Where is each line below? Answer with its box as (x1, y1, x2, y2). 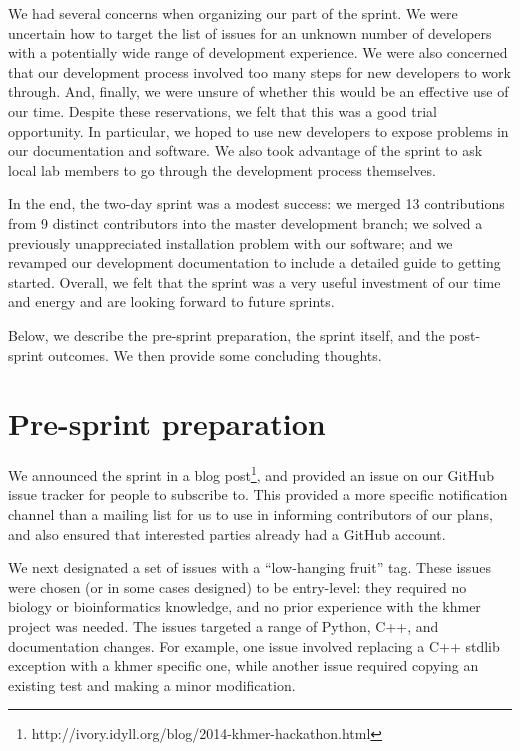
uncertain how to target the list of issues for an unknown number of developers (8, 22, 492, 43)
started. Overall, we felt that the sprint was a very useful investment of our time (8, 271, 501, 292)
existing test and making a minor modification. (8, 674, 296, 695)
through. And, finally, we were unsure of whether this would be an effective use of (8, 81, 509, 102)
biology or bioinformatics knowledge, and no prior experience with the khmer (8, 596, 481, 617)
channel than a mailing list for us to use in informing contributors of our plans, (8, 504, 493, 525)
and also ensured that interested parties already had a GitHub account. (8, 523, 446, 544)
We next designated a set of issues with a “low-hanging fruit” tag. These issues (8, 557, 491, 578)
